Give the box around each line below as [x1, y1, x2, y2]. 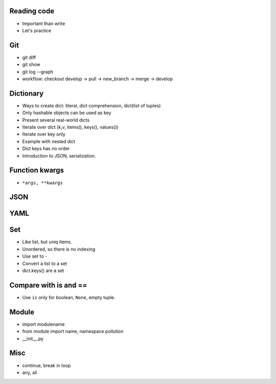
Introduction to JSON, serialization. [22, 152, 96, 159]
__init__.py [22, 335, 43, 342]
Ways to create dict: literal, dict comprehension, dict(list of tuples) [22, 102, 161, 108]
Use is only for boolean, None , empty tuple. [22, 294, 116, 300]
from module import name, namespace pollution [22, 328, 124, 334]
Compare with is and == [9, 281, 87, 289]
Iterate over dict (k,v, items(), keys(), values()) [22, 124, 119, 130]
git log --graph [22, 69, 54, 75]
